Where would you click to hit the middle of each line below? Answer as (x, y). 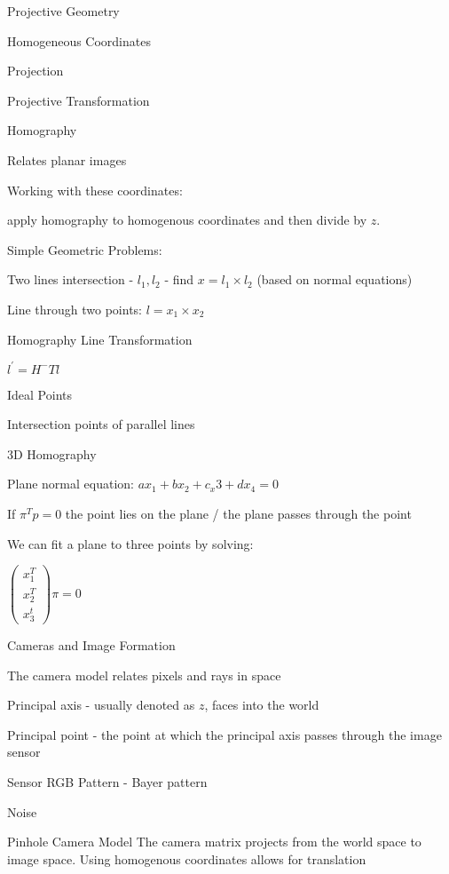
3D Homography (52, 453)
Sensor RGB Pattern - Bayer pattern (107, 782)
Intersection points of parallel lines (101, 424)
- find (179, 279)
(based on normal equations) (335, 279)
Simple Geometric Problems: (85, 249)
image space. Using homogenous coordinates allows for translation (187, 858)
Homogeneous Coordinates (79, 40)
